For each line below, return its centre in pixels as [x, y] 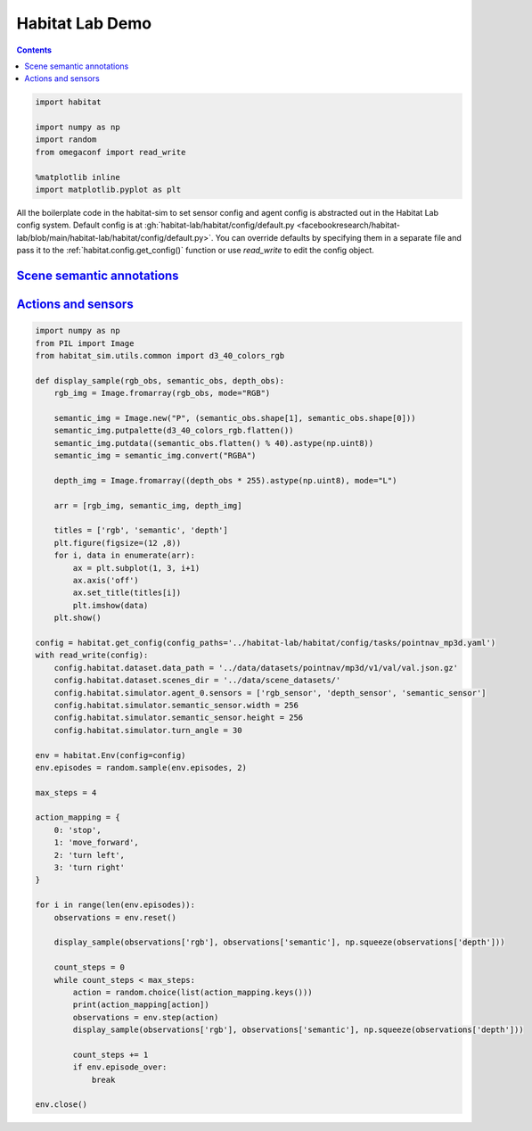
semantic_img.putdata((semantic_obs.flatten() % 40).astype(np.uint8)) [214, 443]
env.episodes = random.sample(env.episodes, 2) [141, 768]
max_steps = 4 [66, 793]
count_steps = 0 [89, 967]
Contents [34, 50]
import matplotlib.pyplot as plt [108, 190]
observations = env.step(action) [146, 1017]
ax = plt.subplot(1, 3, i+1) [136, 568]
